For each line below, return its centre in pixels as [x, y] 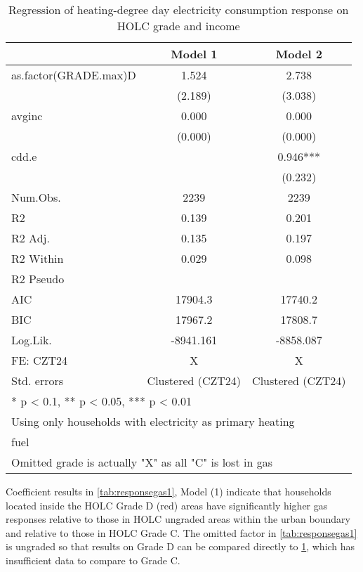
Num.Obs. [36, 197]
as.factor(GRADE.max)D [74, 75]
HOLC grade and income [178, 26]
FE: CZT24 [40, 360]
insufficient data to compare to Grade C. [93, 560]
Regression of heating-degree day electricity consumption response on [179, 9]
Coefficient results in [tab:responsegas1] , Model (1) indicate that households [169, 491]
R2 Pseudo [38, 279]
